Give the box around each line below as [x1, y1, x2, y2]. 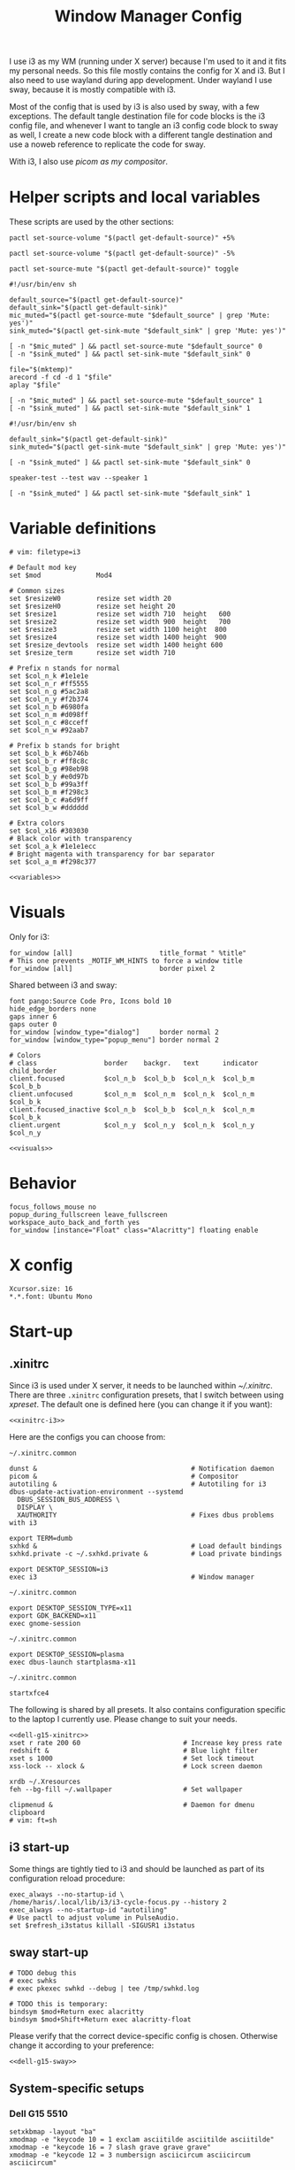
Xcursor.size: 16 [9, 1284, 73, 1293]
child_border [9, 1066, 57, 1075]
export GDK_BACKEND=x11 [9, 1611, 97, 1620]
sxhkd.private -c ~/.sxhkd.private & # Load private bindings [9, 1549, 283, 1558]
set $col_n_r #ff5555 [9, 680, 89, 689]
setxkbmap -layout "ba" [9, 2128, 97, 2136]
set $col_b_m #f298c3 [9, 788, 89, 797]
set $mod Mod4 [9, 571, 113, 581]
